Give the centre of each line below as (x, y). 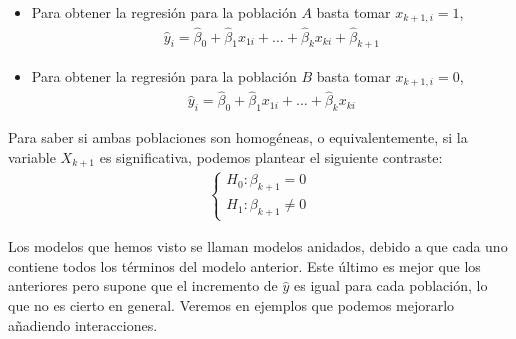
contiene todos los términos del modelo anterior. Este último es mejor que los (244, 265)
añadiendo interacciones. (83, 324)
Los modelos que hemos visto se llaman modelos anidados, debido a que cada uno (258, 246)
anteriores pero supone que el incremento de (143, 285)
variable (32, 156)
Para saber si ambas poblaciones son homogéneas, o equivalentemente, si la (238, 137)
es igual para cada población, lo (391, 285)
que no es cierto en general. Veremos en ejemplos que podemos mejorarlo (231, 305)
